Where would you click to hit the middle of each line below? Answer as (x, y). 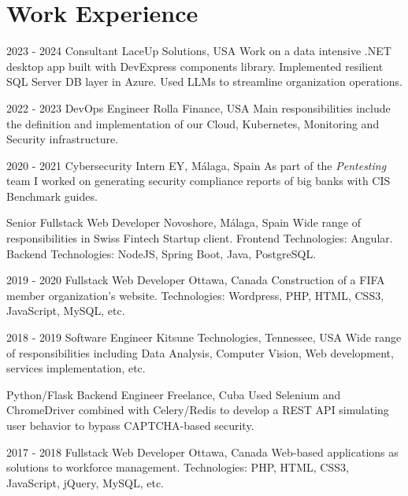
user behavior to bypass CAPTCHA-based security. (130, 425)
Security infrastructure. (63, 139)
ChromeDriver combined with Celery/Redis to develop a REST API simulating (198, 410)
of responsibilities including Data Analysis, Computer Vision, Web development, (200, 352)
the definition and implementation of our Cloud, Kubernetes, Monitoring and (193, 123)
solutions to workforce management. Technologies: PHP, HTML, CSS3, (178, 467)
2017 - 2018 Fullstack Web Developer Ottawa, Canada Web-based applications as (202, 452)
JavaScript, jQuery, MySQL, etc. (85, 482)
